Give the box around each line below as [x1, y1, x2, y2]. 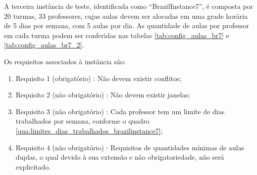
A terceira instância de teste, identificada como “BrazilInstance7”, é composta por [4, 1, 254, 11]
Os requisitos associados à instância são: [4, 56, 126, 66]
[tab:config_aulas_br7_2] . [4, 40, 84, 50]
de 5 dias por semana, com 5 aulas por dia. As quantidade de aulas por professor [4, 20, 250, 31]
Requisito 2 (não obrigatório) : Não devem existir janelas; [15, 89, 190, 100]
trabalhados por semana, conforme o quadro [15, 116, 150, 126]
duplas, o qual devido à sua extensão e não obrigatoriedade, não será [15, 152, 224, 162]
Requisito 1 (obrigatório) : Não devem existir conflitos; [15, 73, 182, 83]
